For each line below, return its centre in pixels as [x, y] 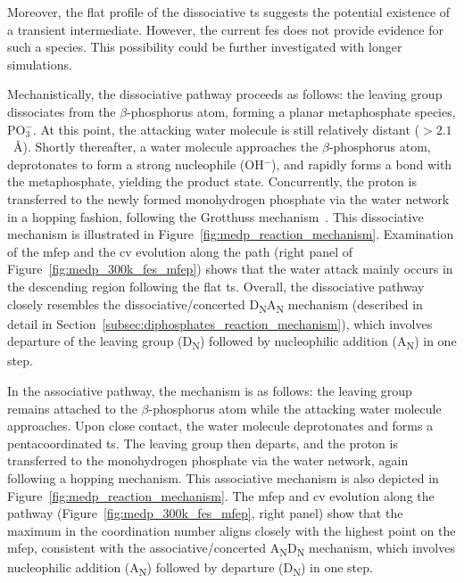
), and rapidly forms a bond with [362, 164]
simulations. [40, 64]
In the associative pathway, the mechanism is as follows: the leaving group [210, 390]
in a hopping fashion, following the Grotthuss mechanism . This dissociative [215, 216]
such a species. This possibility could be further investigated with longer [205, 47]
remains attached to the [72, 408]
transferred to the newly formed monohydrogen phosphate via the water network [228, 198]
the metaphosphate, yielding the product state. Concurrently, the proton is [212, 181]
